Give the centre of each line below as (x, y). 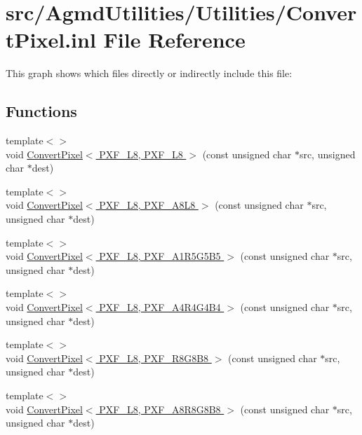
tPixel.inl (51, 40)
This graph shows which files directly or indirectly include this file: (149, 73)
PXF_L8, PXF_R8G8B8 (154, 358)
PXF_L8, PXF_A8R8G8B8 (160, 409)
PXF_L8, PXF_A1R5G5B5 (160, 256)
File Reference (174, 40)
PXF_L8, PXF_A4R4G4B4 (160, 307)
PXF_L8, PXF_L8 (141, 154)
